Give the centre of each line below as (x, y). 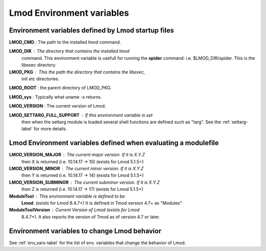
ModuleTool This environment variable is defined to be (67, 196)
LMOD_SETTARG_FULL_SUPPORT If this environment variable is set (81, 115)
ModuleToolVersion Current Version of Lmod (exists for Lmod (74, 210)
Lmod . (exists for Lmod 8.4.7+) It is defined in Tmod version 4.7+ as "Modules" (102, 203)
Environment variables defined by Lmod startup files (92, 30)
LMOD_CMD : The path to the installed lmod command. (65, 42)
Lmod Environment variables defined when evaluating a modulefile (114, 143)
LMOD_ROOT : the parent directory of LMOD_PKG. (60, 88)
